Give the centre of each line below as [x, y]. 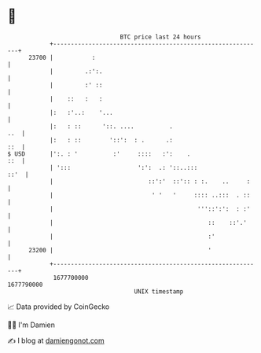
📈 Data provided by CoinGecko [59, 307]
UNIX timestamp [159, 291]
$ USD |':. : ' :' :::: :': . [99, 154]
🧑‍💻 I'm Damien [31, 325]
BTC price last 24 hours [160, 37]
